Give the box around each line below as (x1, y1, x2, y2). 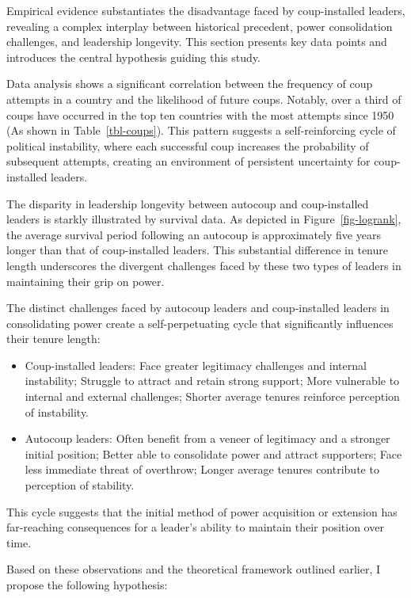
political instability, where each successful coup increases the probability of (6, 137, 369, 154)
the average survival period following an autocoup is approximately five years (6, 226, 381, 242)
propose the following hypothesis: (6, 577, 168, 592)
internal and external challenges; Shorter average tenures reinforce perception (25, 388, 400, 405)
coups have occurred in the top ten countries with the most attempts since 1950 (6, 106, 394, 123)
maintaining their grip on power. (6, 272, 165, 289)
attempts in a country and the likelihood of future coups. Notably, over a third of (6, 90, 401, 107)
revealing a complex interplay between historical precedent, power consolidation (6, 17, 393, 34)
